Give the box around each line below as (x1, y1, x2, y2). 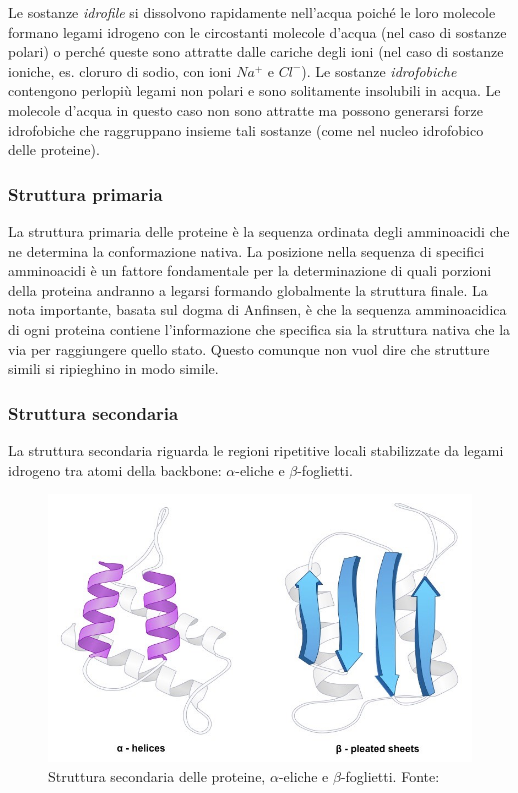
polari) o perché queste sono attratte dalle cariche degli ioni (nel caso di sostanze (8, 41, 504, 62)
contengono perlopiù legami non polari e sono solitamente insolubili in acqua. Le (8, 80, 501, 101)
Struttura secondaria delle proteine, (48, 765, 266, 786)
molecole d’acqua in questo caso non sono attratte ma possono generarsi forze (8, 99, 484, 120)
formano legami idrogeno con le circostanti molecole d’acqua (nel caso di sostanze (8, 21, 507, 42)
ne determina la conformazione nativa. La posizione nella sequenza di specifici (8, 240, 485, 261)
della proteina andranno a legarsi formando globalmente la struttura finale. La (8, 279, 488, 300)
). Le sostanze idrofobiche (301, 60, 457, 81)
